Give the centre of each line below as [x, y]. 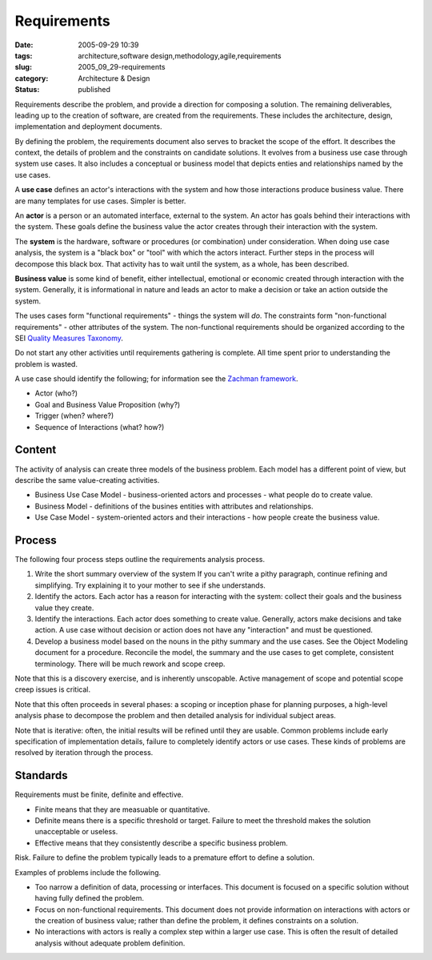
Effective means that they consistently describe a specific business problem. [161, 843]
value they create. [64, 608]
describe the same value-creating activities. [87, 480]
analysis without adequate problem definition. [110, 943]
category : [32, 78]
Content [36, 450]
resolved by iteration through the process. [84, 753]
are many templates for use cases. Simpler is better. [100, 201]
